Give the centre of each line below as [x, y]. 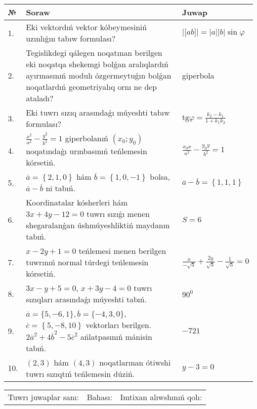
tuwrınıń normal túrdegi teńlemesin [87, 262]
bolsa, [160, 177]
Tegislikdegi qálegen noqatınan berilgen [94, 53]
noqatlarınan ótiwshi [135, 362]
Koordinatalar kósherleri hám [77, 203]
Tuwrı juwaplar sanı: [43, 397]
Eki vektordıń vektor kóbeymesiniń [86, 27]
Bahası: [100, 397]
